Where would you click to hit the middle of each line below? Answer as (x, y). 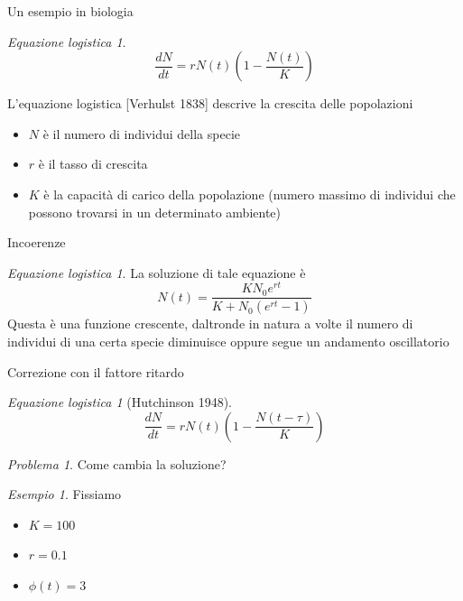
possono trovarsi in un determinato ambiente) (154, 212)
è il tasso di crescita (93, 164)
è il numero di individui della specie (142, 133)
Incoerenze (37, 242)
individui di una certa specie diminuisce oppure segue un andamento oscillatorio (228, 341)
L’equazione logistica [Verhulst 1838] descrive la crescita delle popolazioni (210, 103)
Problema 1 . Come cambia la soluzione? (117, 463)
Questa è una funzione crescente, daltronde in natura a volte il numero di (210, 324)
